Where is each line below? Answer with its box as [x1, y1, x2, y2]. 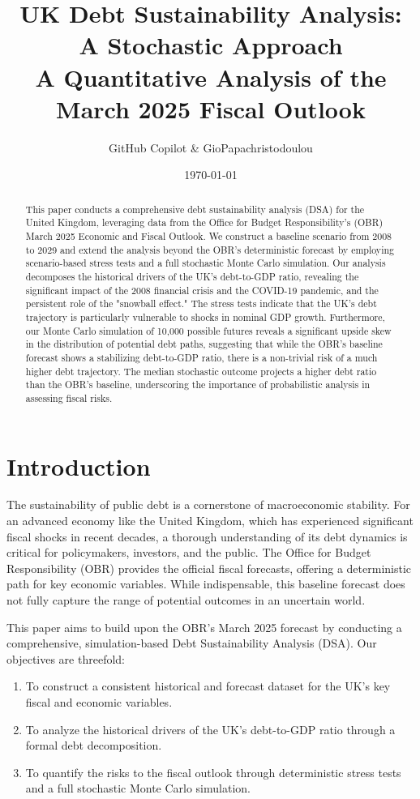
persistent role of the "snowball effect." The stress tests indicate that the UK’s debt [25, 297, 377, 310]
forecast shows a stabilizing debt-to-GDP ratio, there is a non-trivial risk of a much [25, 350, 378, 364]
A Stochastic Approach [79, 28, 343, 62]
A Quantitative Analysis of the [35, 60, 387, 93]
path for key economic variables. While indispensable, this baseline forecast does [6, 575, 405, 592]
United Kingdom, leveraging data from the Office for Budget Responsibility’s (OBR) [25, 216, 384, 229]
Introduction [6, 449, 151, 482]
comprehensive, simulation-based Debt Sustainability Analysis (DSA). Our [6, 634, 377, 652]
